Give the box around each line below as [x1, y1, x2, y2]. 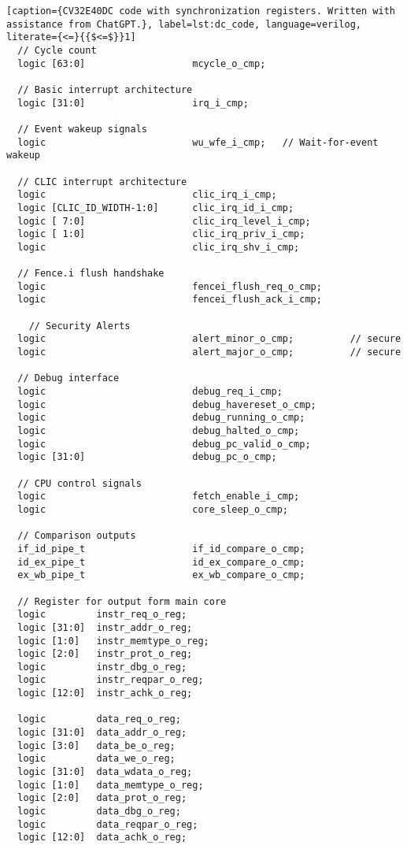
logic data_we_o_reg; [17, 753, 176, 765]
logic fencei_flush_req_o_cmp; [17, 280, 322, 292]
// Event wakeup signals [17, 123, 147, 135]
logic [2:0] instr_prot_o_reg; [17, 648, 193, 660]
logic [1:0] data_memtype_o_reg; [17, 779, 204, 791]
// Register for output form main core [17, 595, 227, 607]
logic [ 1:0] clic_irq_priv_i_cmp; [17, 228, 305, 240]
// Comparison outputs [17, 530, 136, 542]
